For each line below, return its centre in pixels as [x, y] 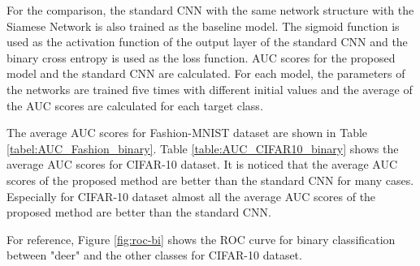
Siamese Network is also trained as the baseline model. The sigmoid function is [203, 26]
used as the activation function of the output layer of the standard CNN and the [207, 42]
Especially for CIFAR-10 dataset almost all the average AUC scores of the [191, 196]
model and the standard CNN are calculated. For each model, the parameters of [206, 73]
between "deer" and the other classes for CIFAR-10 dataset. [154, 255]
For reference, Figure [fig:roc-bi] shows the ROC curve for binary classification [201, 239]
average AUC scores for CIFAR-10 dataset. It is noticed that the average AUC [202, 164]
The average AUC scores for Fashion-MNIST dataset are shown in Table [187, 133]
